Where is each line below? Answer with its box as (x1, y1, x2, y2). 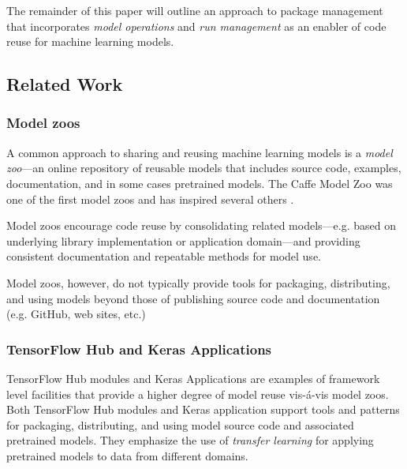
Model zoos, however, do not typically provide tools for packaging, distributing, (6, 274, 390, 291)
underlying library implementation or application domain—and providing (6, 232, 360, 249)
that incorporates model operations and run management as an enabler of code (6, 17, 386, 34)
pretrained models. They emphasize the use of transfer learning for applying (6, 432, 374, 448)
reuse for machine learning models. (6, 33, 174, 50)
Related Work (6, 72, 123, 96)
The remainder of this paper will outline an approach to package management (6, 2, 383, 18)
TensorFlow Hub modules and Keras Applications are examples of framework (6, 370, 380, 386)
